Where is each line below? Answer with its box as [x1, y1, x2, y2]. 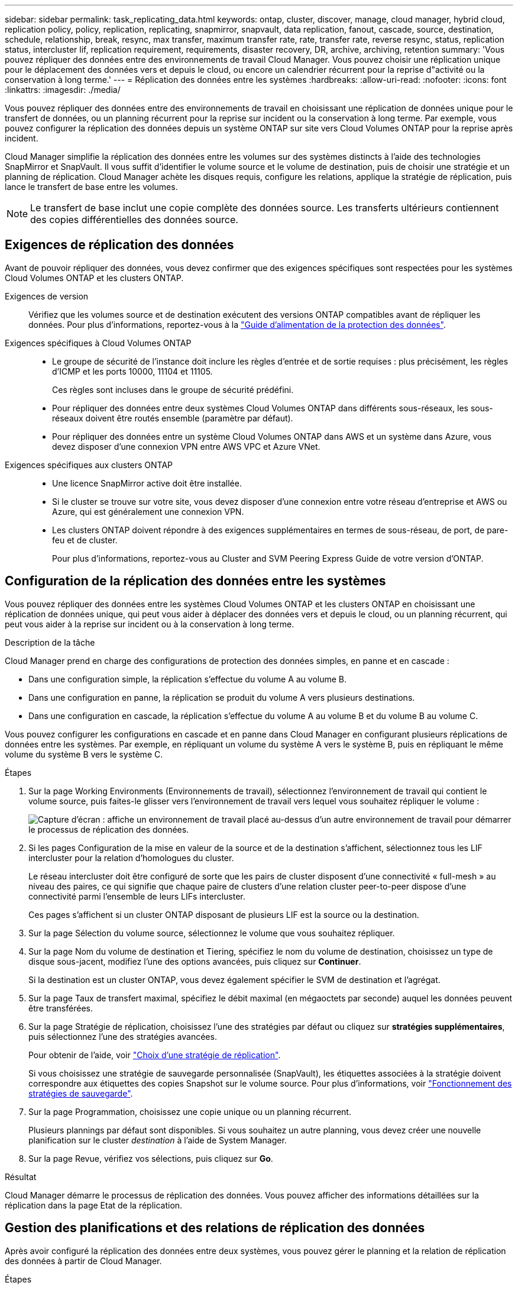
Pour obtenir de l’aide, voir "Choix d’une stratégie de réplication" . [28, 1049, 281, 1060]
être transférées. [28, 1003, 93, 1013]
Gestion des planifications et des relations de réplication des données [5, 1220, 425, 1236]
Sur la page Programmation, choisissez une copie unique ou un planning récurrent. [28, 1106, 351, 1117]
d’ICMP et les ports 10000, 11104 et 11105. [52, 366, 213, 376]
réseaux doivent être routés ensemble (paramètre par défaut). [52, 413, 293, 423]
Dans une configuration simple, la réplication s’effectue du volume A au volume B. [28, 673, 347, 684]
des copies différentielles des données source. [30, 214, 238, 225]
